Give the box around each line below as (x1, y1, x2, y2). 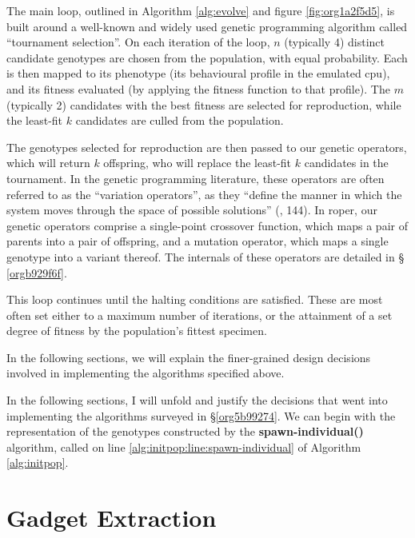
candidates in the (304, 154, 389, 171)
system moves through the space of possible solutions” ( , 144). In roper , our (6, 201, 377, 218)
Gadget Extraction (6, 501, 217, 534)
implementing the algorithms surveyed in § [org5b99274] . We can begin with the (6, 407, 396, 424)
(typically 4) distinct (284, 34, 385, 50)
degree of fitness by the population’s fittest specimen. (6, 322, 267, 339)
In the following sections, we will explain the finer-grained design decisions (6, 349, 371, 365)
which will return (6, 154, 90, 171)
